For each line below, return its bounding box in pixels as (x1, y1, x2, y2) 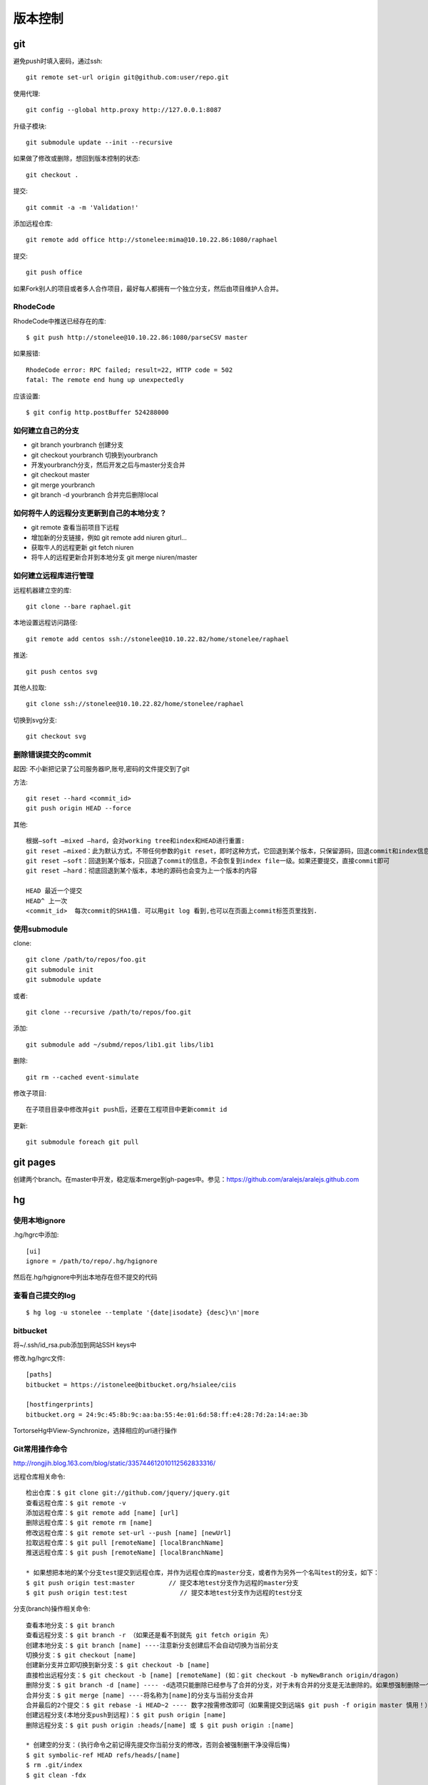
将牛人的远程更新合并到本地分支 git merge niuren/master (31, 553, 198, 562)
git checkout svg (26, 733, 86, 740)
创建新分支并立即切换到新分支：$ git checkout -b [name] (26, 1661, 210, 1669)
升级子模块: (13, 121, 47, 130)
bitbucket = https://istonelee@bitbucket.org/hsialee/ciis (26, 1380, 237, 1389)
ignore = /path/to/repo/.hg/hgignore (26, 1257, 158, 1265)
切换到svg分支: (13, 715, 57, 724)
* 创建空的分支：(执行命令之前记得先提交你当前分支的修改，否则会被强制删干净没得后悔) (26, 1741, 291, 1749)
